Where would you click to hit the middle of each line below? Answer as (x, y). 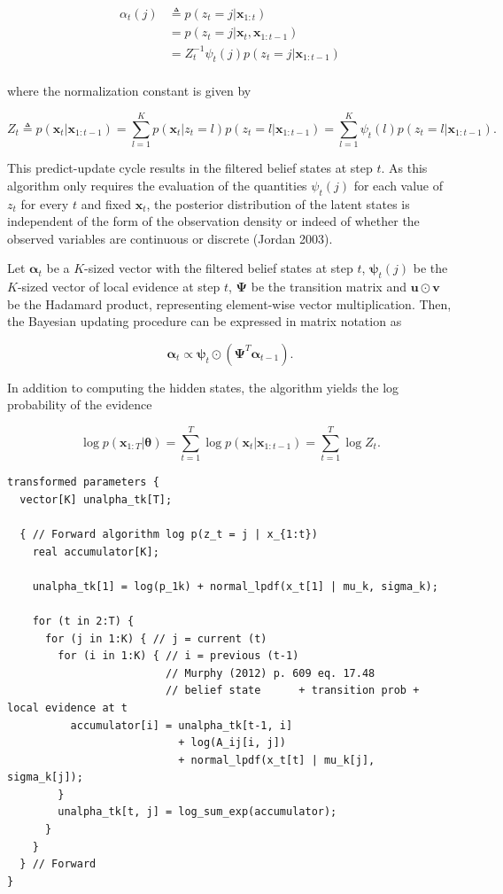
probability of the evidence (80, 404)
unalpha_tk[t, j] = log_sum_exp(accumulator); (197, 812)
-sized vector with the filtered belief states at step (219, 268)
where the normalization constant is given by (129, 91)
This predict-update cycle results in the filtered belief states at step (190, 168)
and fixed (106, 203)
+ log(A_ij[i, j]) (232, 743)
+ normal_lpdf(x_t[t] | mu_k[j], (277, 760)
